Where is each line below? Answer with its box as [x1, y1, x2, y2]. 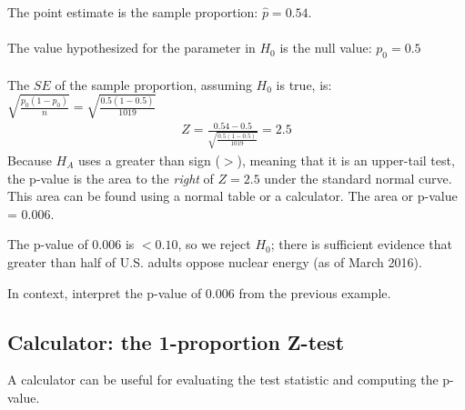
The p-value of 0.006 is [7, 235, 135, 254]
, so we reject [177, 235, 251, 254]
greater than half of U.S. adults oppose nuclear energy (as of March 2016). [7, 252, 422, 271]
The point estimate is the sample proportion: [7, 3, 258, 21]
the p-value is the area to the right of [7, 168, 214, 187]
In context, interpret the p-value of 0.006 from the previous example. [7, 283, 391, 302]
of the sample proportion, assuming [55, 75, 252, 94]
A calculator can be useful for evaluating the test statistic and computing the [7, 370, 439, 389]
